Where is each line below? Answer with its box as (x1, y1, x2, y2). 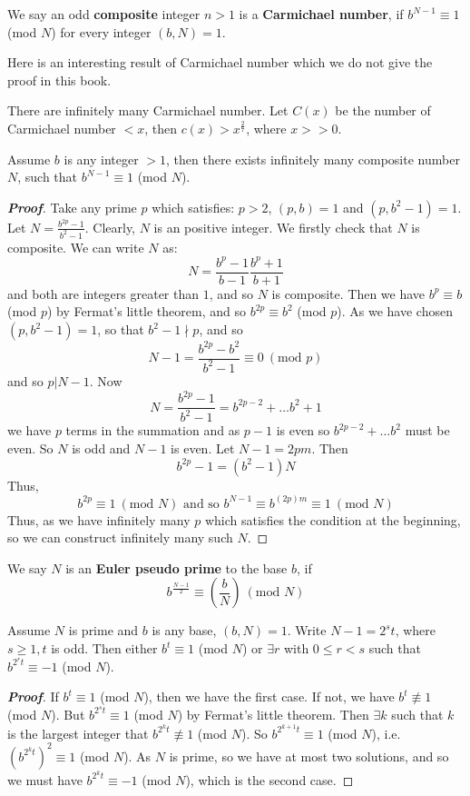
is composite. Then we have (271, 284, 426, 303)
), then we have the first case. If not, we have (143, 687, 395, 706)
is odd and (72, 439, 131, 458)
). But (51, 704, 85, 723)
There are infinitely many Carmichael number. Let (7, 101, 289, 120)
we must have (7, 770, 83, 789)
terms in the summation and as (65, 421, 240, 440)
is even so (276, 421, 330, 440)
